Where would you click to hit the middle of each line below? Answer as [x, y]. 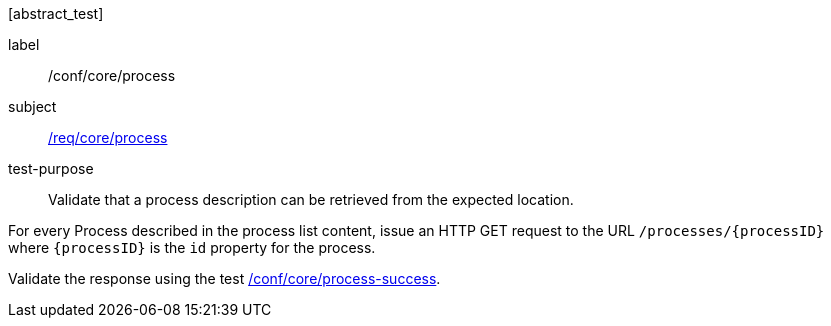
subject [32, 106]
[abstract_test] [56, 13]
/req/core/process [108, 137]
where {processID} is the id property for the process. [192, 247]
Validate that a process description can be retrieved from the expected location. [311, 199]
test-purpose [51, 168]
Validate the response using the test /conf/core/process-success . [224, 278]
